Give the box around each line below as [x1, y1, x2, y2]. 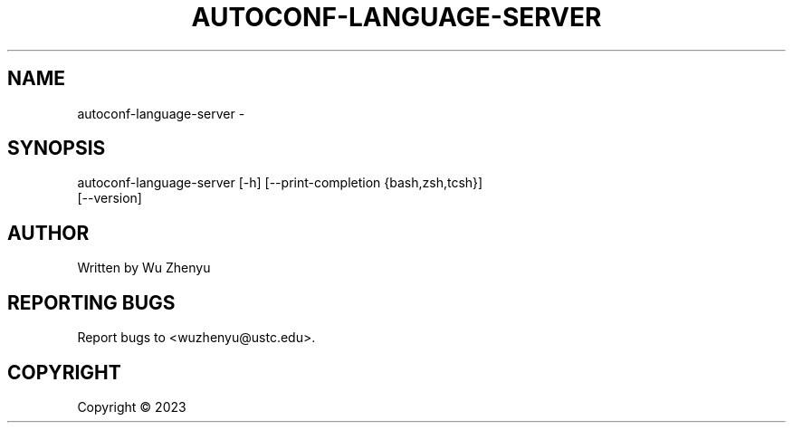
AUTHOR [7, 221, 90, 244]
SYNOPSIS [7, 137, 106, 160]
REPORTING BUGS [7, 291, 176, 314]
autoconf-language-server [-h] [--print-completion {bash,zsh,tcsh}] [77, 175, 483, 191]
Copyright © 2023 [77, 398, 186, 415]
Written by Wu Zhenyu [77, 260, 211, 276]
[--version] [77, 190, 142, 206]
